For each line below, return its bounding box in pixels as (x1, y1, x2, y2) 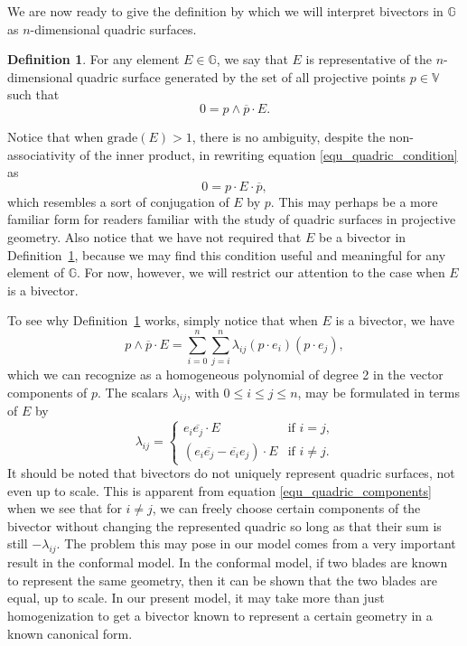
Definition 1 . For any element (7, 50, 180, 69)
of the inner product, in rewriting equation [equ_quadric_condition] (79, 145, 458, 164)
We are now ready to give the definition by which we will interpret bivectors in (7, 2, 444, 20)
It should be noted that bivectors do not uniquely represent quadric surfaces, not (7, 463, 455, 482)
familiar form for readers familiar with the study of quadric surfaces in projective (7, 210, 456, 229)
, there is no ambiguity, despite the (191, 126, 386, 145)
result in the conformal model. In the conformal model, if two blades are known (7, 553, 448, 572)
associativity (7, 145, 76, 164)
